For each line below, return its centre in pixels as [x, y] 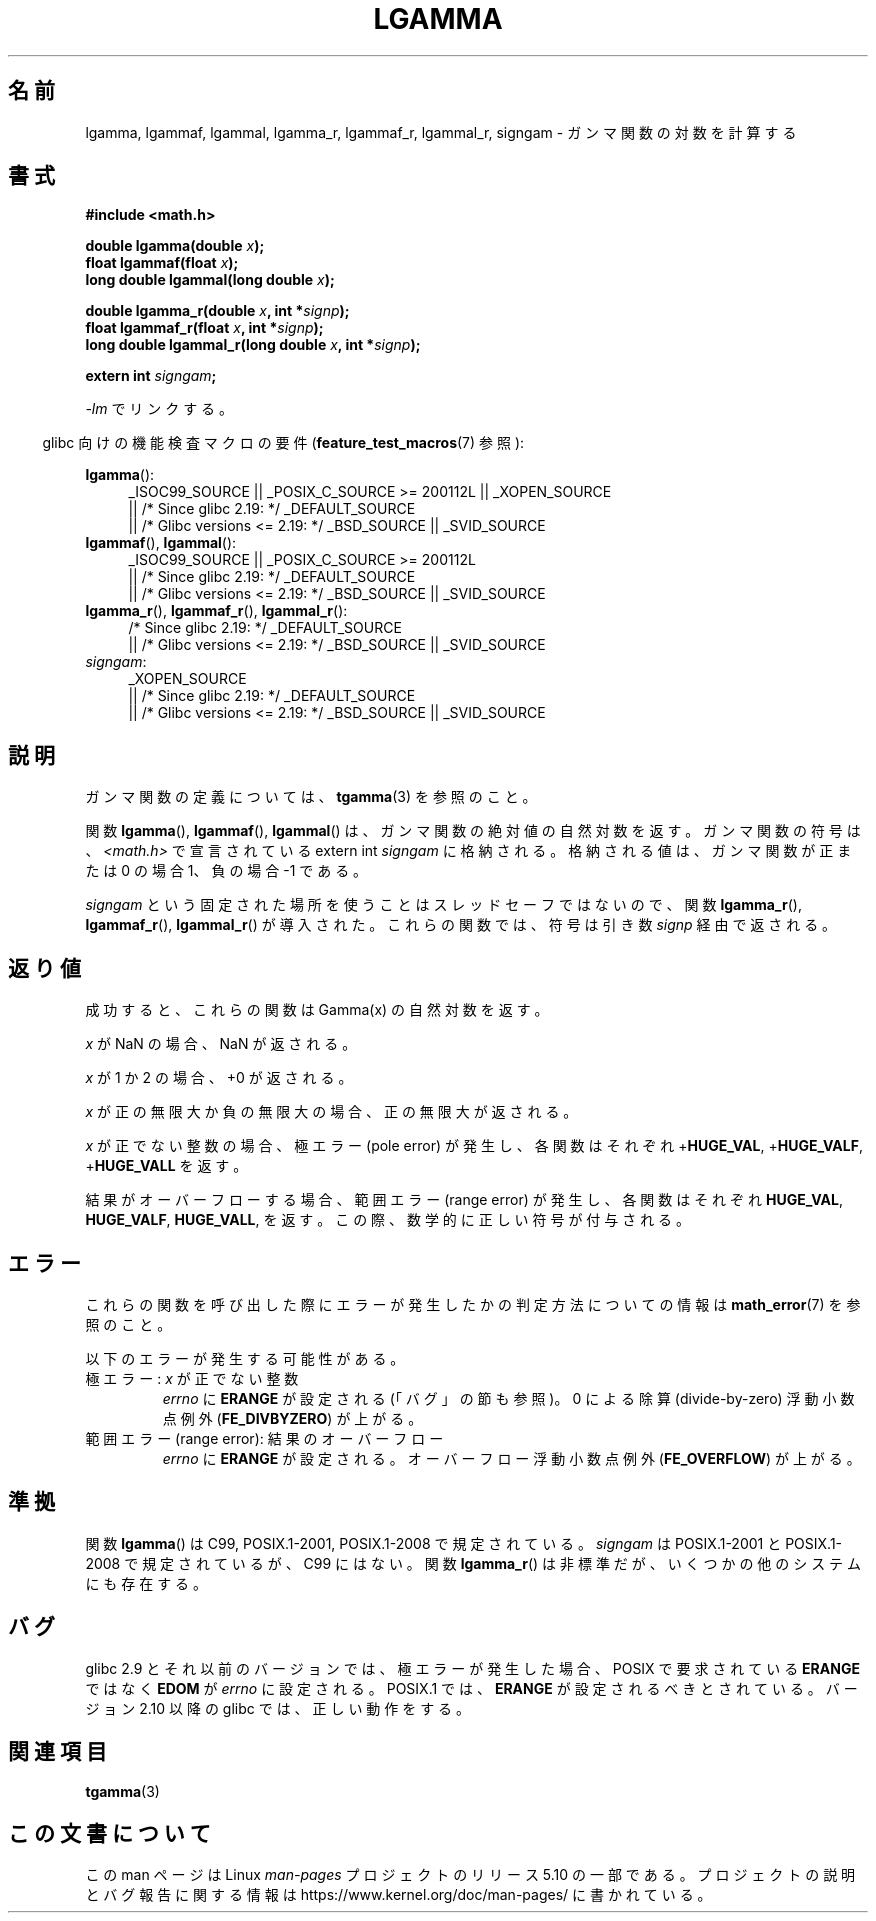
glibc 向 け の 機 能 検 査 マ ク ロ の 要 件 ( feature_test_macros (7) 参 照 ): [283, 443]
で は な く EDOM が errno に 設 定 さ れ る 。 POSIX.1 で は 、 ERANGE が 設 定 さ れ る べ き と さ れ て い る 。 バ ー [471, 1688]
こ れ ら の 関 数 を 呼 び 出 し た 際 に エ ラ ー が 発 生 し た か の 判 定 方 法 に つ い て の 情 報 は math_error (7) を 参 [473, 1304]
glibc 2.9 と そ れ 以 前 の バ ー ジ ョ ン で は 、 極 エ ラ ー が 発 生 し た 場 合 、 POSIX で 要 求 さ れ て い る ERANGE [472, 1668]
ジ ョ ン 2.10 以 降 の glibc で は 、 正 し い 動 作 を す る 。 [278, 1708]
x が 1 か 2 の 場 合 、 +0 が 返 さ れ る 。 [219, 1078]
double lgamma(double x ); [175, 246]
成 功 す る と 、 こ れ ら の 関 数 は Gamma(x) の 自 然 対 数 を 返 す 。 [317, 1010]
